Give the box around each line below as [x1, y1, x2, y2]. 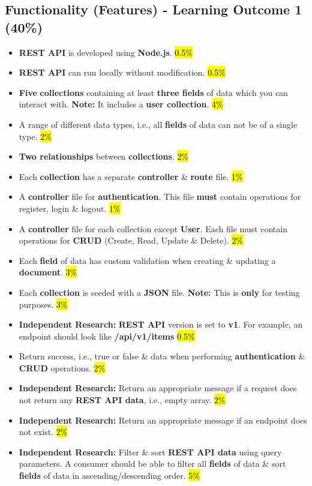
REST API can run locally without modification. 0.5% [19, 66, 226, 79]
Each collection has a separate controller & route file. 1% [19, 170, 243, 182]
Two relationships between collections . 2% [19, 150, 189, 163]
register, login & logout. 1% [19, 202, 121, 214]
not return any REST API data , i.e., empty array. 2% [19, 394, 226, 406]
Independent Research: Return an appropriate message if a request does [19, 382, 297, 394]
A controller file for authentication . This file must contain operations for [19, 190, 301, 203]
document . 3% [19, 266, 77, 278]
